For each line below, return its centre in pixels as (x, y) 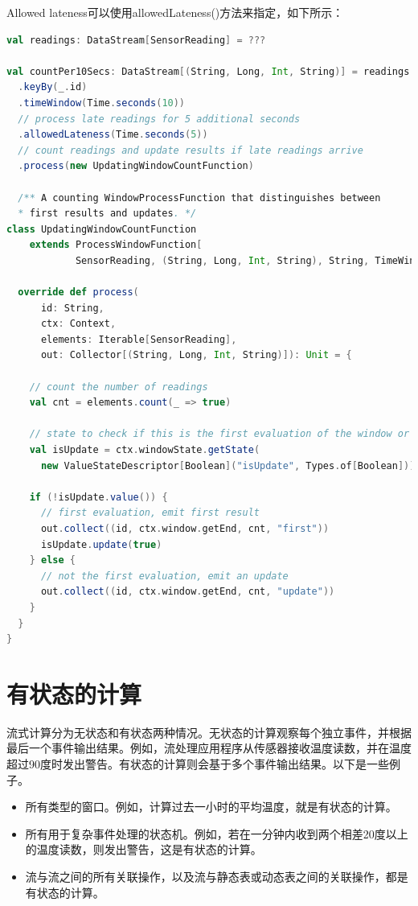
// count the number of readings (119, 387)
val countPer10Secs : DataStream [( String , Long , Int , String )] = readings (208, 71)
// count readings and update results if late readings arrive (191, 150)
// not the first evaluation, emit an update (164, 576)
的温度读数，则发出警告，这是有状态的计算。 (143, 849)
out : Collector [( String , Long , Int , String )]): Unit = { (196, 355)
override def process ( (78, 292)
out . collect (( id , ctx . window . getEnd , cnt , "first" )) (185, 529)
